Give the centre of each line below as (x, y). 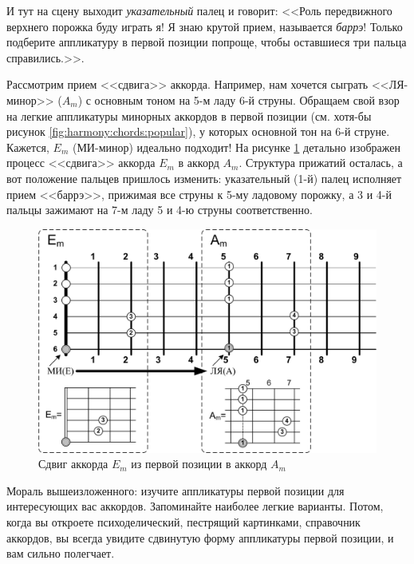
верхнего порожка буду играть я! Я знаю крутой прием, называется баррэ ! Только (205, 26)
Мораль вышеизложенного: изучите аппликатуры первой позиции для (175, 490)
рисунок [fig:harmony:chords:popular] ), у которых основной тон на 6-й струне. (198, 131)
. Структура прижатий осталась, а (321, 163)
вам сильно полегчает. (61, 553)
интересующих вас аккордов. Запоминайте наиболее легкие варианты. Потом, (195, 506)
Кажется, (28, 147)
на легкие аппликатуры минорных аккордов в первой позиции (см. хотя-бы (189, 115)
